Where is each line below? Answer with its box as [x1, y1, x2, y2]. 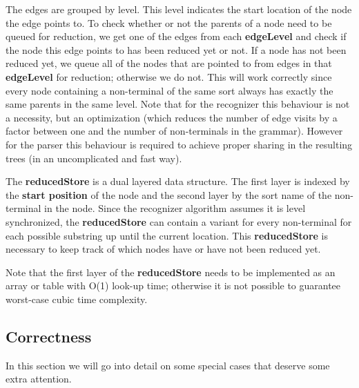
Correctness [6, 325, 92, 347]
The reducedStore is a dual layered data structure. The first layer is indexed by [6, 174, 350, 188]
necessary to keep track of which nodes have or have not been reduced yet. [6, 242, 321, 256]
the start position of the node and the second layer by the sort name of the [6, 187, 332, 202]
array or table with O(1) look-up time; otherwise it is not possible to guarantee [6, 278, 341, 293]
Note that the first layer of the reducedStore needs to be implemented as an [6, 264, 336, 279]
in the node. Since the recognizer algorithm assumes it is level [44, 201, 306, 215]
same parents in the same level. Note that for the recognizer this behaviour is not [6, 97, 350, 111]
